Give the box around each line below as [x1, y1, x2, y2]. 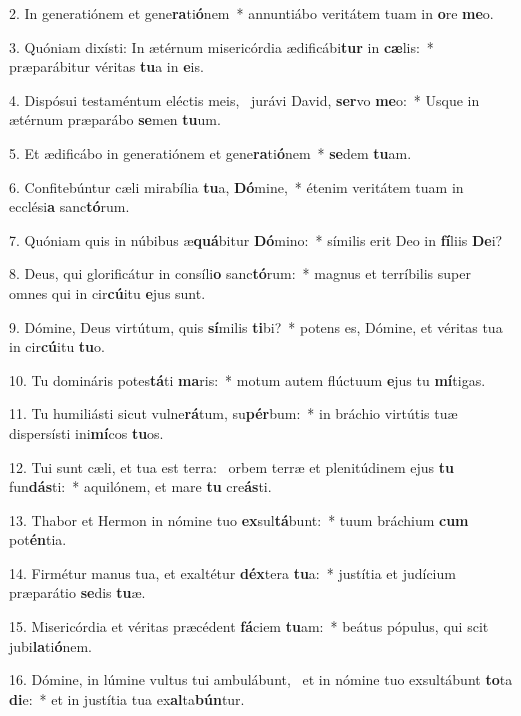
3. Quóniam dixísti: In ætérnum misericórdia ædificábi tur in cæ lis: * [9, 36, 434, 57]
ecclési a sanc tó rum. [9, 196, 130, 217]
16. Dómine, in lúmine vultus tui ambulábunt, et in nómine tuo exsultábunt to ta [9, 669, 513, 690]
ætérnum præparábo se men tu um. [9, 109, 221, 130]
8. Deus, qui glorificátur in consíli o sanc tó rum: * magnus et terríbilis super [9, 263, 471, 284]
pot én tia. [9, 529, 67, 550]
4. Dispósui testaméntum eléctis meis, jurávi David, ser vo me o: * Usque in [9, 89, 480, 110]
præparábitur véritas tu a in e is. [9, 56, 204, 77]
